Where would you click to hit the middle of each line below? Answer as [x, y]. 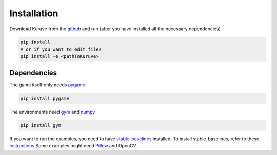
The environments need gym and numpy [52, 112]
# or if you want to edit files [61, 49]
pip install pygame [45, 98]
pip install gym [41, 125]
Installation [34, 13]
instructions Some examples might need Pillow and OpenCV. [73, 146]
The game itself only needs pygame [47, 85]
